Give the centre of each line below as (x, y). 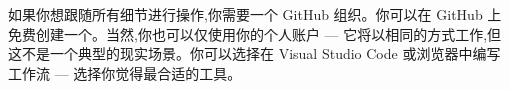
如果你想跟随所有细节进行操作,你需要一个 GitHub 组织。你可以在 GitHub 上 (255, 14)
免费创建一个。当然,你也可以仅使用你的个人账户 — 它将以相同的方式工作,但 (255, 33)
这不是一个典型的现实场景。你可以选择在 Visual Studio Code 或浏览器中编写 (254, 53)
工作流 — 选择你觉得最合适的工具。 (125, 72)
